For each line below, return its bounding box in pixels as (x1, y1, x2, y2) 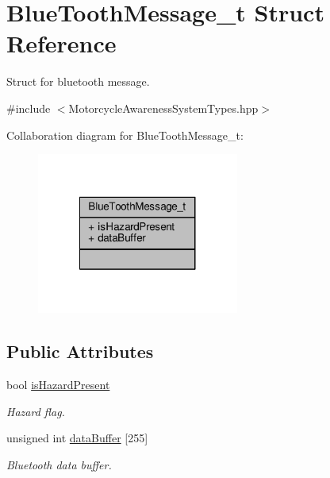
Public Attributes (6, 339, 154, 364)
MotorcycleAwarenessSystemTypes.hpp (68, 99, 259, 116)
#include (6, 99, 51, 116)
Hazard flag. (6, 403, 65, 419)
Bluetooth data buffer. (6, 456, 112, 472)
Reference (6, 27, 117, 60)
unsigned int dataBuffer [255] (6, 430, 148, 446)
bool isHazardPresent (6, 376, 110, 393)
